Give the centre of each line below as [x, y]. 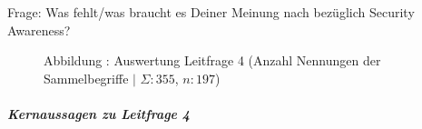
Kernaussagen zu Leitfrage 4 [99, 113]
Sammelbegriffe [86, 78]
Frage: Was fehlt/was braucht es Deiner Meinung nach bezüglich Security [211, 12]
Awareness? [39, 30]
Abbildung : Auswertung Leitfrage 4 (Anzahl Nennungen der [212, 60]
